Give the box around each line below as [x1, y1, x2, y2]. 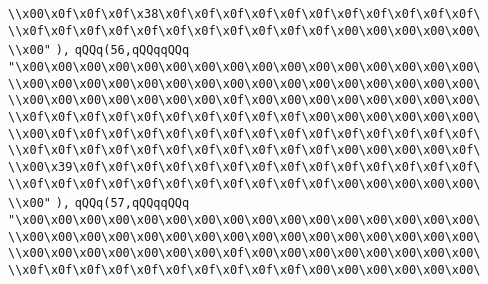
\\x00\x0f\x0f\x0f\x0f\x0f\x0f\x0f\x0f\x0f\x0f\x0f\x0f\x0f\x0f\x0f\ [8, 126, 481, 141]
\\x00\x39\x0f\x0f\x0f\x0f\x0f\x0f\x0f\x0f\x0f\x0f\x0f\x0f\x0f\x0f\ [8, 159, 481, 174]
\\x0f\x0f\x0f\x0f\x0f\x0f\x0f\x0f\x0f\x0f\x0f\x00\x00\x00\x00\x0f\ [8, 143, 481, 158]
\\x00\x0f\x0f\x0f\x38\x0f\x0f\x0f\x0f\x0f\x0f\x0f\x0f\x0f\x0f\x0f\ [8, 7, 481, 21]
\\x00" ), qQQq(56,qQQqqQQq [8, 43, 190, 58]
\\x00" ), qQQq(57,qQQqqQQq [8, 196, 190, 211]
